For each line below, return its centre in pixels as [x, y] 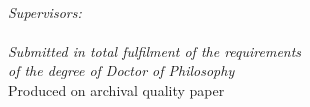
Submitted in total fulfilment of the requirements [155, 50]
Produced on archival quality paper [116, 89]
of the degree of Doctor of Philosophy [121, 70]
